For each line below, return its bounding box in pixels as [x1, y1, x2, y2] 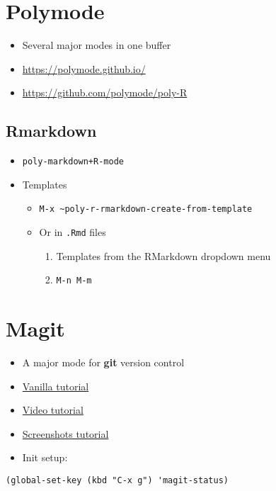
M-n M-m [56, 276, 92, 286]
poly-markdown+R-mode [22, 157, 124, 167]
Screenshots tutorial [22, 426, 109, 441]
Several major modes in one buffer [22, 38, 171, 52]
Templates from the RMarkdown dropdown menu [56, 248, 271, 263]
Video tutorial [22, 402, 84, 417]
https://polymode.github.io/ [22, 61, 146, 76]
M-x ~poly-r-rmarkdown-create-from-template [39, 204, 253, 215]
